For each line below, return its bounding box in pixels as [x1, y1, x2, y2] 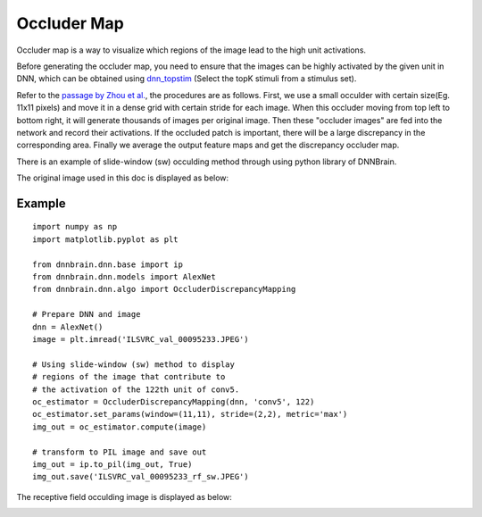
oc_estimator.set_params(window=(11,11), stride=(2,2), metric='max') [32, 409, 348, 420]
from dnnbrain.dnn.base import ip [32, 259, 183, 270]
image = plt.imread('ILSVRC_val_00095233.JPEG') [32, 334, 249, 344]
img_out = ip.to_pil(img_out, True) [32, 459, 193, 469]
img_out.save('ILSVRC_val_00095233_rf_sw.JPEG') [32, 471, 249, 482]
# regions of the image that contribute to [32, 371, 226, 382]
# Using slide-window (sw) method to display [32, 359, 236, 370]
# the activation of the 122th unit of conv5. [32, 384, 240, 395]
